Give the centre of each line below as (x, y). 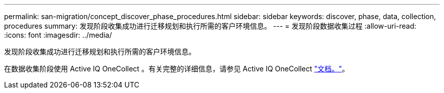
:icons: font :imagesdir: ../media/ (58, 35)
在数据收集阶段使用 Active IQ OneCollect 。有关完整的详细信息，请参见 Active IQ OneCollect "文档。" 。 (177, 69)
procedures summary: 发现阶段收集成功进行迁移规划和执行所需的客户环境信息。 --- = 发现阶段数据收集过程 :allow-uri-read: (210, 26)
